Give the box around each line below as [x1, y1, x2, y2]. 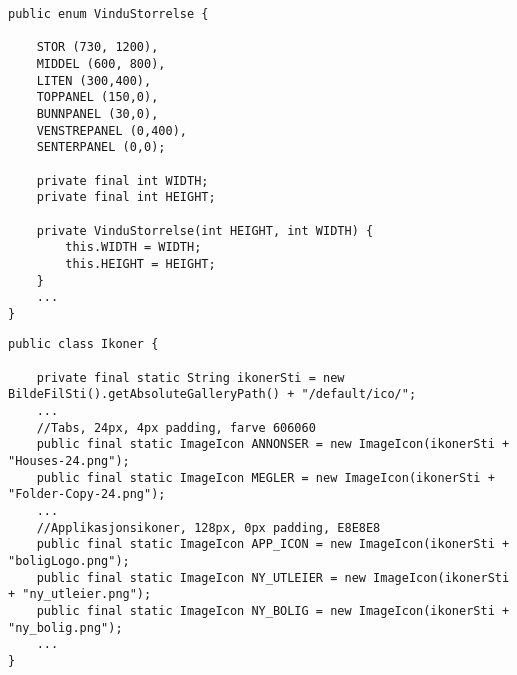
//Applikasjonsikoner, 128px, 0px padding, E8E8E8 [36, 520, 381, 535]
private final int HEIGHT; [36, 190, 216, 205]
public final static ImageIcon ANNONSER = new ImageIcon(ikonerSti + [36, 437, 510, 452]
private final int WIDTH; [36, 173, 209, 188]
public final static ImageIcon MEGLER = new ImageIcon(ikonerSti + [36, 470, 495, 485]
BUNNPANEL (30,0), [36, 106, 159, 121]
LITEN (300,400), [36, 73, 152, 88]
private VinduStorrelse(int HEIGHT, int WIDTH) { [36, 223, 374, 238]
